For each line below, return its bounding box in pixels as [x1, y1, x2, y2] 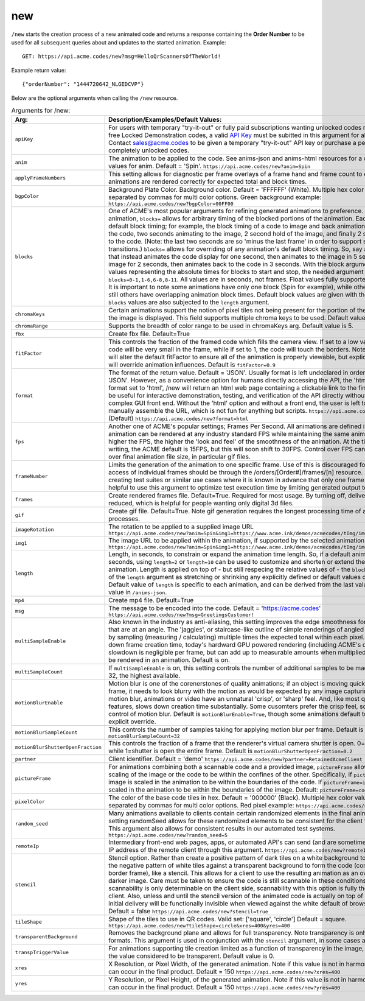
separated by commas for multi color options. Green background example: [108, 193, 322, 202]
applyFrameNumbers [15, 174, 66, 181]
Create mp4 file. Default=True [108, 596, 194, 605]
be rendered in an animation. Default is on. [108, 656, 231, 664]
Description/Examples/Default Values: [108, 116, 222, 124]
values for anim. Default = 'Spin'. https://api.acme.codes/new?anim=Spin [108, 162, 311, 170]
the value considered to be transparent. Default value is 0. [108, 952, 275, 960]
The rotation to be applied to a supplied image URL [108, 522, 254, 531]
